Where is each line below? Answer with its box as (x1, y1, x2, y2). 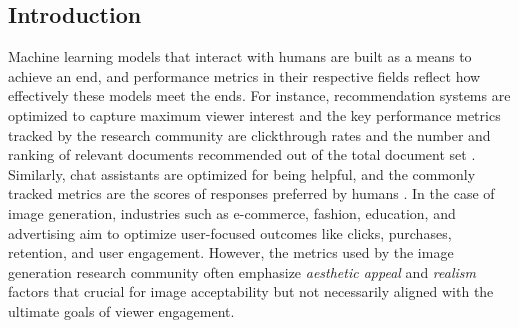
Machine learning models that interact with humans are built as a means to (8, 46, 472, 67)
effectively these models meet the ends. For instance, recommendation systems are (8, 85, 511, 106)
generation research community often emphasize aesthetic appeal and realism (8, 261, 476, 282)
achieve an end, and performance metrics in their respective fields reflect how (8, 65, 481, 86)
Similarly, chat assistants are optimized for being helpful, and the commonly (8, 163, 476, 184)
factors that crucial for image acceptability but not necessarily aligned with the (8, 281, 494, 302)
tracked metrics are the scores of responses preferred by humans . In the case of (8, 183, 495, 204)
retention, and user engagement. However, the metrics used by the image (8, 242, 454, 263)
